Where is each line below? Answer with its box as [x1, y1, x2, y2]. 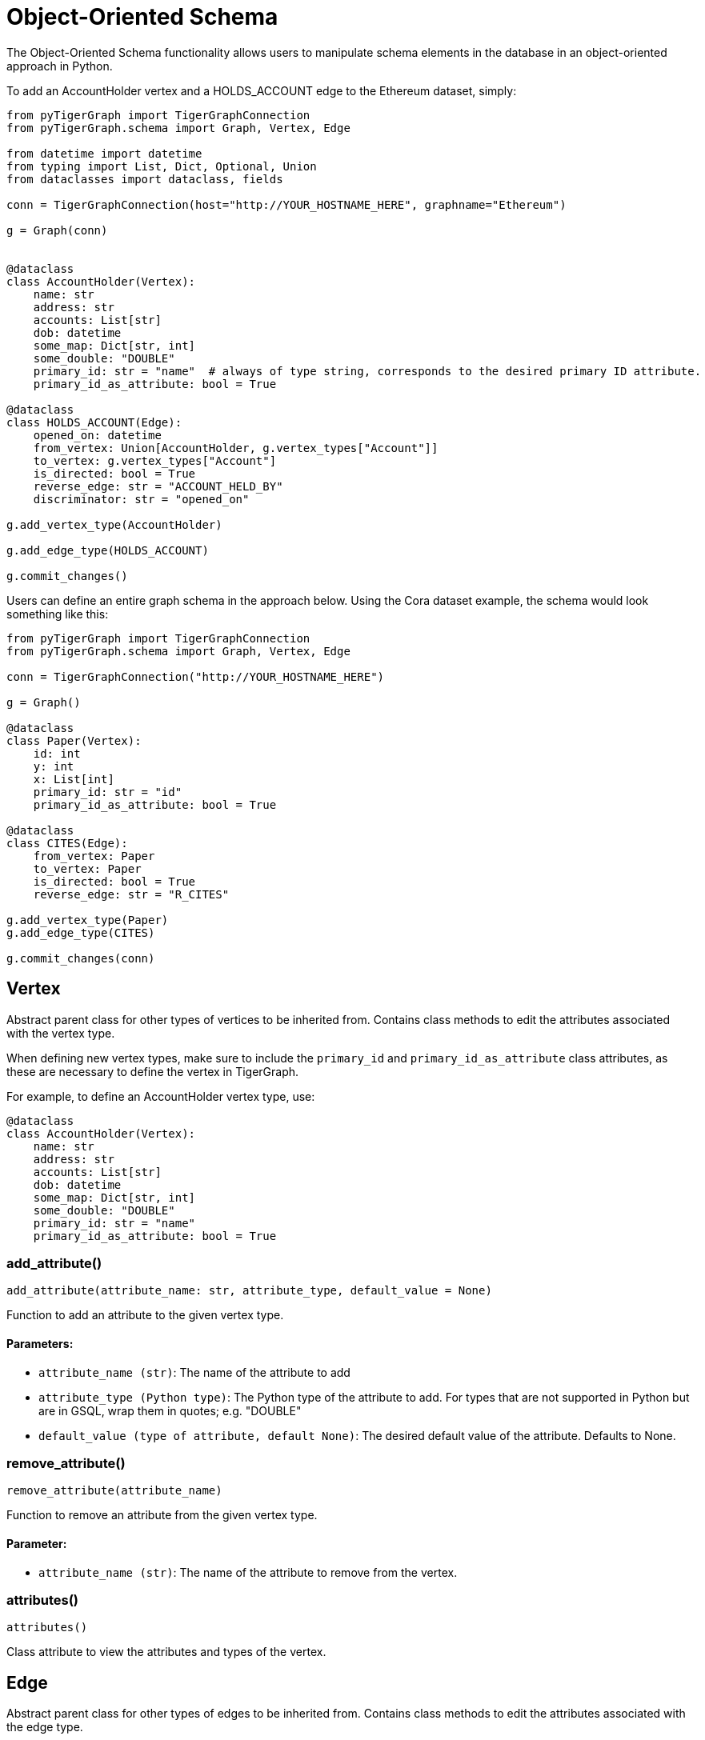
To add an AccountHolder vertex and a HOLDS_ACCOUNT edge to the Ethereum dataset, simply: [6, 83, 517, 98]
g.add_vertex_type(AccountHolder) [6, 518, 222, 531]
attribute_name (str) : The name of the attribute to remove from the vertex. [38, 1565, 458, 1579]
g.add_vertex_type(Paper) [6, 913, 169, 926]
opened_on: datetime [33, 428, 162, 442]
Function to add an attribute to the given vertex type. [6, 1308, 284, 1322]
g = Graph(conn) [6, 223, 108, 237]
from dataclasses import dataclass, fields [6, 172, 283, 186]
